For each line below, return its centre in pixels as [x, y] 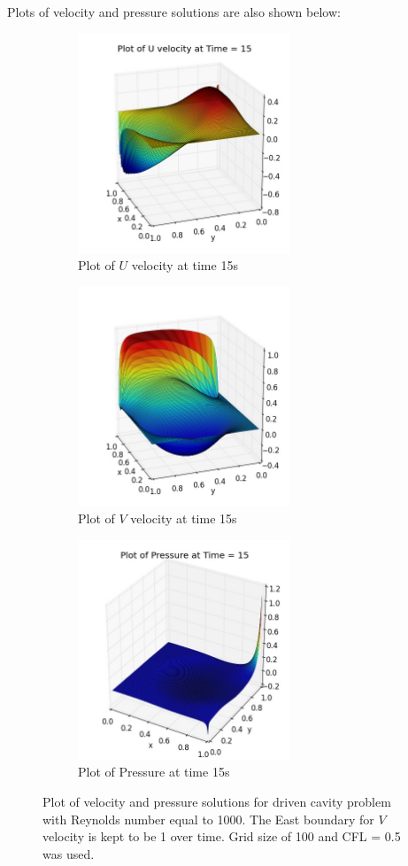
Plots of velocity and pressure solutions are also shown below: [174, 12]
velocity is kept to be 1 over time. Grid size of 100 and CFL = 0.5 [222, 836]
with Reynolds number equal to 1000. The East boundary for [208, 819]
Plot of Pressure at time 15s [154, 772]
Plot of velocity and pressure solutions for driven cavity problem [217, 801]
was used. [69, 853]
